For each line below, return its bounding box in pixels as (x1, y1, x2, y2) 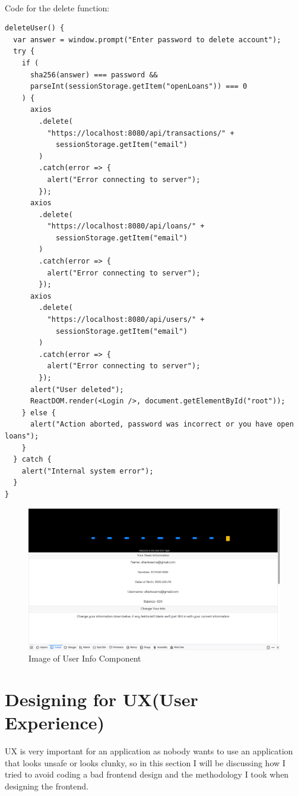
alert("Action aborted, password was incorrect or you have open (30, 420, 294, 429)
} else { (21, 408, 56, 417)
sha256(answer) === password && (30, 70, 158, 79)
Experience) (5, 710, 105, 735)
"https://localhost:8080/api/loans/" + (47, 222, 205, 231)
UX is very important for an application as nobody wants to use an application (5, 745, 293, 757)
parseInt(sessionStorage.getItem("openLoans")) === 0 (30, 82, 248, 91)
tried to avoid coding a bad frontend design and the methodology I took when (5, 768, 289, 781)
